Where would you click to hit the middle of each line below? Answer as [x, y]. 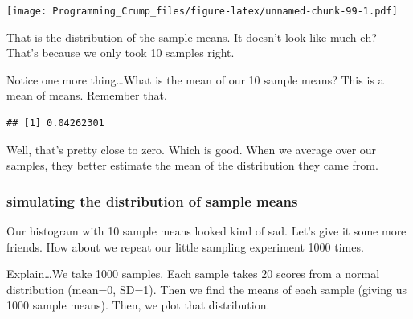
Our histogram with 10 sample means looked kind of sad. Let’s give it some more [206, 231]
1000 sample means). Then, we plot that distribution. [138, 305]
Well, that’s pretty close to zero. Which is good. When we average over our [192, 149]
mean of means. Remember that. [87, 95]
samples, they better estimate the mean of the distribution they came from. [192, 165]
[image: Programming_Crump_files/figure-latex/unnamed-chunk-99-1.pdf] [202, 11]
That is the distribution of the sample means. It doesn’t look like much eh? [192, 37]
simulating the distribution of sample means [152, 200]
